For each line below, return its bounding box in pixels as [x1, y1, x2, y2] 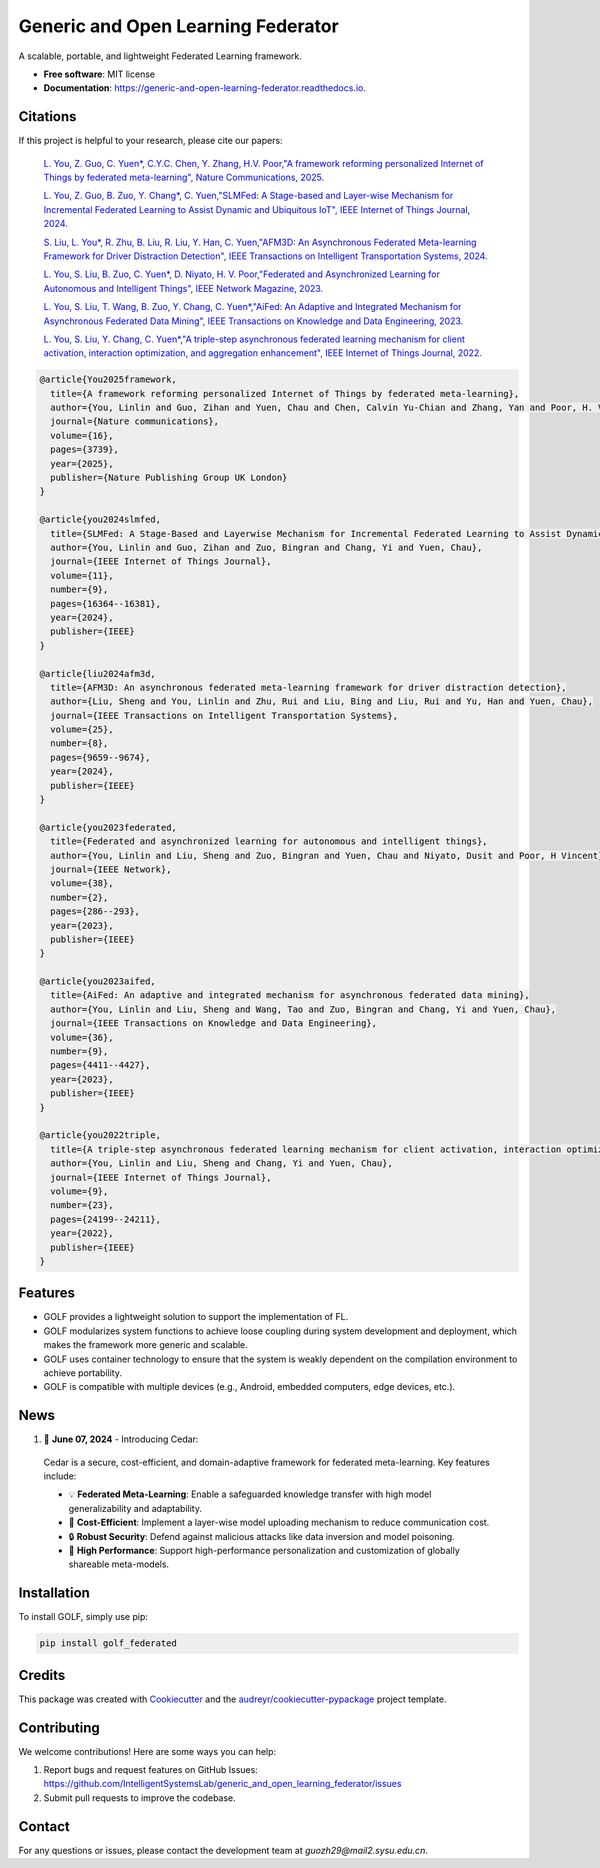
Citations [18, 108, 77, 125]
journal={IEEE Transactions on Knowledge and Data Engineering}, [50, 1018, 378, 1029]
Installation [18, 1585, 90, 1602]
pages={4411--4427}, [50, 1060, 151, 1071]
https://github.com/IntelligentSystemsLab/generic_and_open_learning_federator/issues [43, 1778, 402, 1790]
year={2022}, [50, 1228, 114, 1239]
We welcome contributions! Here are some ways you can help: [18, 1745, 277, 1757]
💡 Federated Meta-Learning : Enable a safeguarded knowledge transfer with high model [68, 1488, 432, 1500]
